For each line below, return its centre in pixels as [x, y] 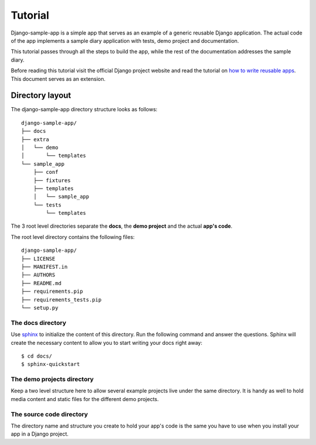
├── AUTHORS [38, 275]
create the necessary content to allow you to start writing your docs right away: [107, 343]
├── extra [35, 139]
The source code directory [49, 414]
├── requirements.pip [52, 292]
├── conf [46, 172]
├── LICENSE [38, 259]
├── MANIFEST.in [44, 267]
